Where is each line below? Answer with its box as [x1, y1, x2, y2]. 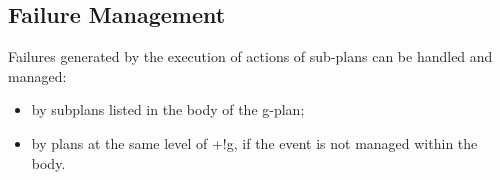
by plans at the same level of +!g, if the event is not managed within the [31, 132, 478, 153]
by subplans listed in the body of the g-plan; [31, 99, 305, 120]
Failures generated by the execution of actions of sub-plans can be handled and [8, 46, 493, 67]
